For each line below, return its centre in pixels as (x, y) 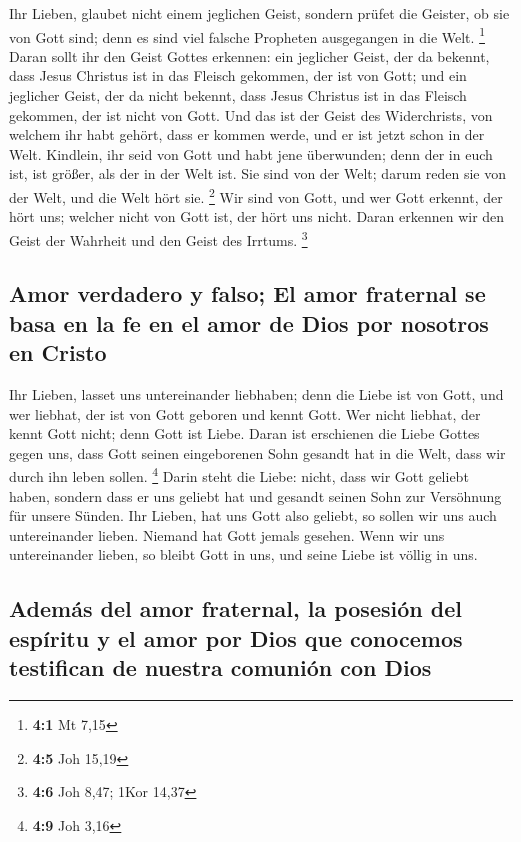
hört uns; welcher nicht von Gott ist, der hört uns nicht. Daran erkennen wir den (257, 216)
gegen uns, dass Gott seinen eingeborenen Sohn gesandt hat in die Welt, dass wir (257, 452)
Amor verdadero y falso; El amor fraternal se (247, 293)
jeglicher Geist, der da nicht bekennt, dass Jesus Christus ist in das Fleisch (238, 95)
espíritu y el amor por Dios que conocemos (236, 637)
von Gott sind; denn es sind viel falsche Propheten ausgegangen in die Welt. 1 (247, 35)
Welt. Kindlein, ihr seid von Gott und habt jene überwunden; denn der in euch (251, 153)
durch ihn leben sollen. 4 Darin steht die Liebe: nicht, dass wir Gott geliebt (239, 475)
